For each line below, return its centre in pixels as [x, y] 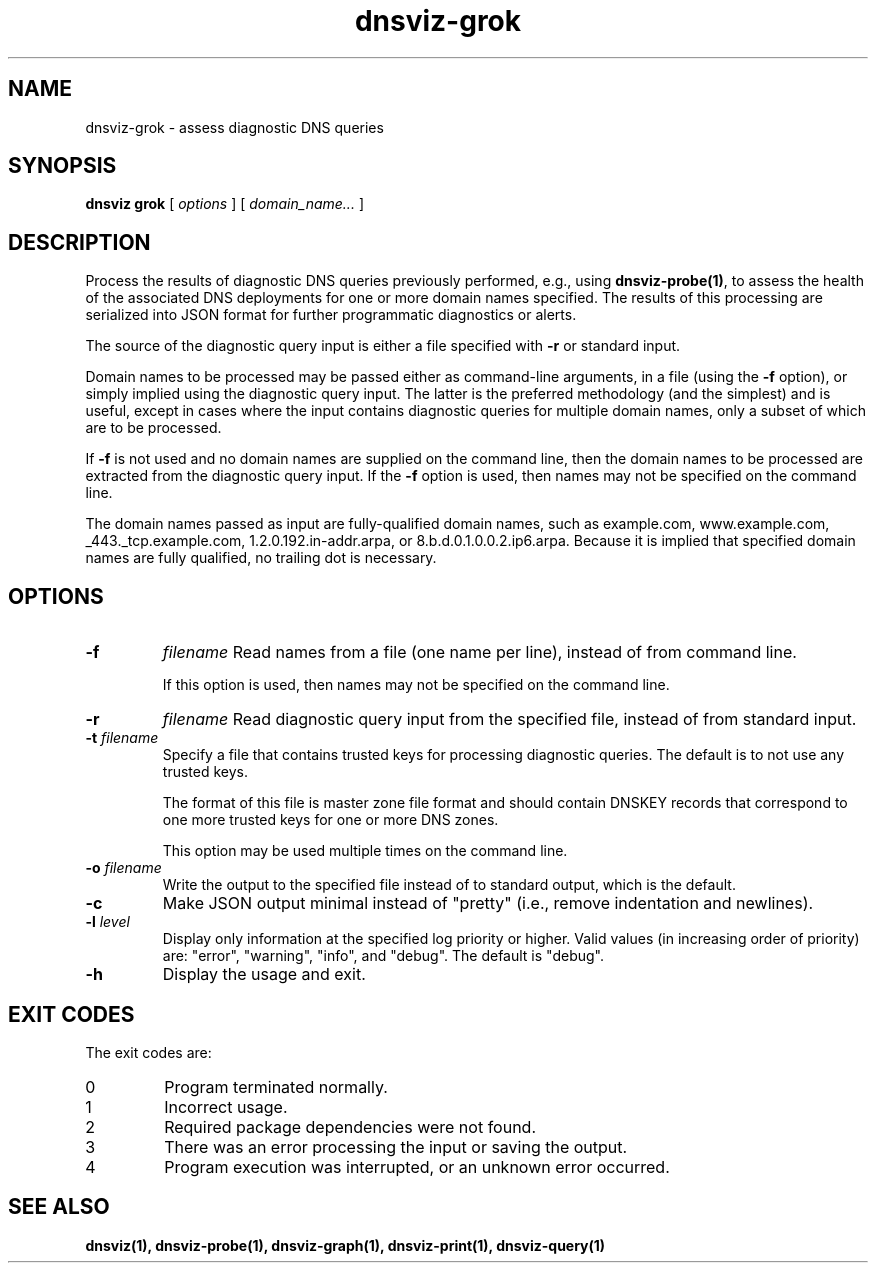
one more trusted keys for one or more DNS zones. [330, 820]
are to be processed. [153, 428]
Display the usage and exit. [264, 974]
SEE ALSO [59, 1207]
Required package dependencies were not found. [350, 1126]
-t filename [122, 738]
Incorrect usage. [226, 1106]
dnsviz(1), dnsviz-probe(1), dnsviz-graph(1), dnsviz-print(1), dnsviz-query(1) [345, 1245]
